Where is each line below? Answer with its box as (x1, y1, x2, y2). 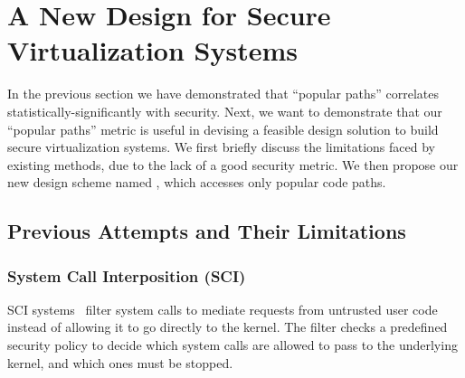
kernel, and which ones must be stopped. (7, 353, 233, 372)
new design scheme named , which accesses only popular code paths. (7, 173, 386, 192)
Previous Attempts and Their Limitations (7, 217, 406, 245)
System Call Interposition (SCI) (7, 264, 246, 287)
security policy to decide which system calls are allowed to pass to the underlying (7, 335, 458, 354)
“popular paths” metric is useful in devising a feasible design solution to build (7, 119, 439, 138)
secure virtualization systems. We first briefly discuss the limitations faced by (7, 137, 435, 156)
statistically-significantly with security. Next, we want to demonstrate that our (7, 101, 442, 120)
